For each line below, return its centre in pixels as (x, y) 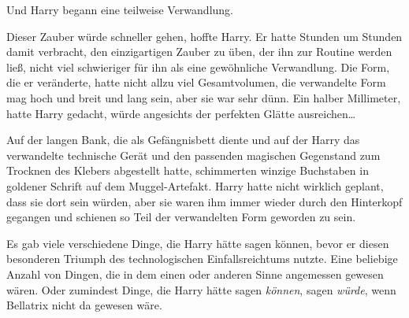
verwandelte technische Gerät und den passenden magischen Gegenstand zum (193, 155)
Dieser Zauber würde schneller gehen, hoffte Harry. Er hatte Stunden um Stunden (204, 36)
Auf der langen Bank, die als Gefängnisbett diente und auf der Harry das (183, 140)
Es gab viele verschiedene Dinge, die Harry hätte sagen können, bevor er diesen (198, 243)
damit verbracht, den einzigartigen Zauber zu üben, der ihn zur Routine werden (199, 52)
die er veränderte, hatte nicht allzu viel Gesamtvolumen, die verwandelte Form (196, 82)
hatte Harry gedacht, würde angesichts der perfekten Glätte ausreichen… (181, 113)
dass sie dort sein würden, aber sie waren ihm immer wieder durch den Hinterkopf (204, 201)
